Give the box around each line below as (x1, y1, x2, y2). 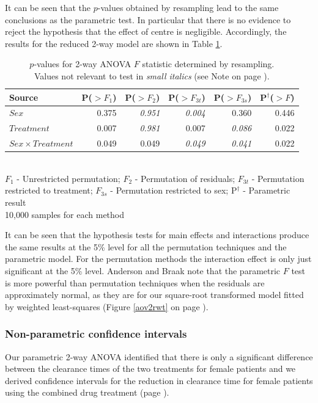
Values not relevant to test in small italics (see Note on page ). (34, 69, 270, 82)
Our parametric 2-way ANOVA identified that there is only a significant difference (5, 350, 313, 363)
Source (9, 90, 39, 103)
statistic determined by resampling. (142, 57, 275, 70)
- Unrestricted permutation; (17, 172, 120, 184)
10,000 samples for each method (5, 208, 125, 220)
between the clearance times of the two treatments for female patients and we (5, 362, 296, 375)
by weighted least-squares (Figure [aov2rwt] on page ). (5, 300, 209, 313)
